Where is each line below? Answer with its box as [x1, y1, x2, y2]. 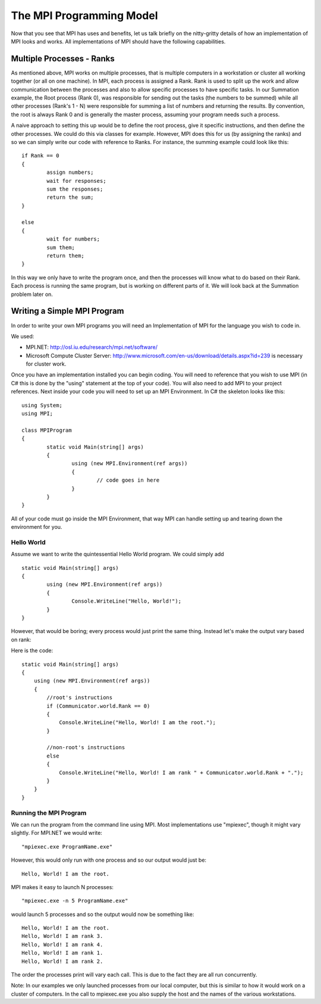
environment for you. [11, 523, 62, 531]
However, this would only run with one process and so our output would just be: [11, 856, 207, 863]
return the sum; [46, 194, 94, 201]
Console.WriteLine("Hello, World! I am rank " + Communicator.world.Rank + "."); [59, 769, 304, 776]
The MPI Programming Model [11, 9, 158, 22]
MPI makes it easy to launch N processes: [11, 883, 114, 890]
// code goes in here [96, 477, 160, 484]
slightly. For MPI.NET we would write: [11, 830, 102, 837]
